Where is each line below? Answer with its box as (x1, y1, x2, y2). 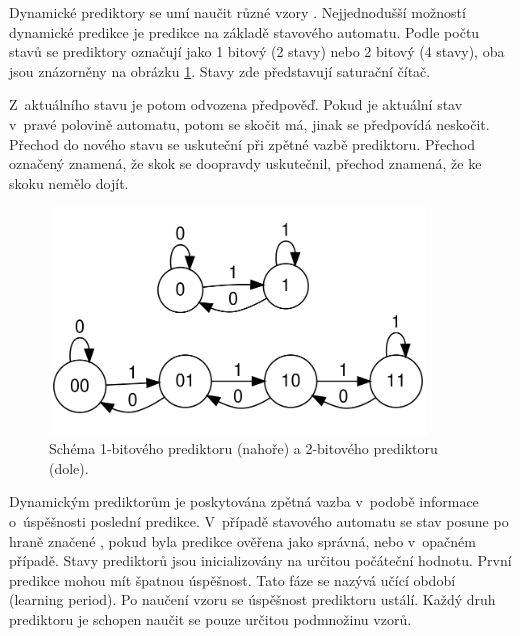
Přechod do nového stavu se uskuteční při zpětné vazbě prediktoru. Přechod (9, 133, 475, 154)
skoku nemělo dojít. (9, 172, 129, 193)
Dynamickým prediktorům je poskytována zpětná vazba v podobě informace (9, 491, 479, 512)
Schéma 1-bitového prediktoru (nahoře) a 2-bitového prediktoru (49, 438, 438, 459)
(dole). (49, 457, 89, 478)
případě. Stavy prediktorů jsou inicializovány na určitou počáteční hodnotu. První (9, 550, 512, 571)
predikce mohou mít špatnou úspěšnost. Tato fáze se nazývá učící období (9, 569, 456, 590)
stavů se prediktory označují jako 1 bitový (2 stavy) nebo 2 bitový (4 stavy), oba (9, 41, 505, 62)
